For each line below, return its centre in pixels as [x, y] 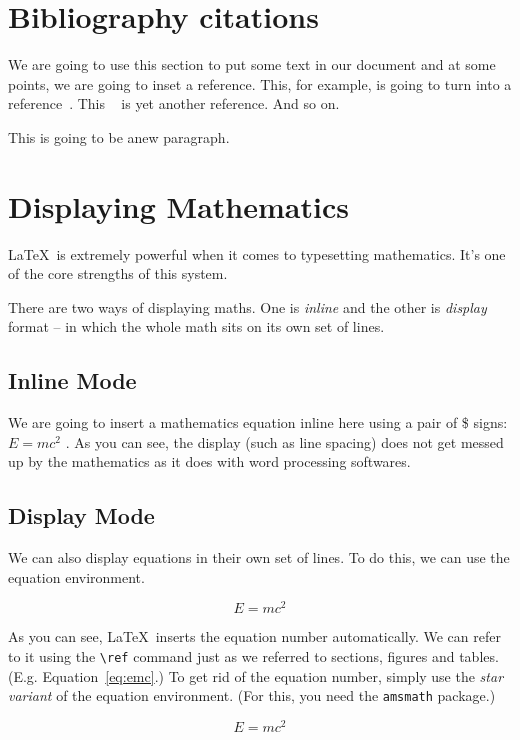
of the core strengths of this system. [118, 273]
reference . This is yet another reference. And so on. [174, 103]
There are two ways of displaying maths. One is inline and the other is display [247, 306]
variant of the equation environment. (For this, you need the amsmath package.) [252, 695]
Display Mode [81, 515]
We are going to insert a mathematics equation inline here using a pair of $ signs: [258, 422]
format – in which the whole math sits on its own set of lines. [196, 326]
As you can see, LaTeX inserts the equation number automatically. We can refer [254, 636]
